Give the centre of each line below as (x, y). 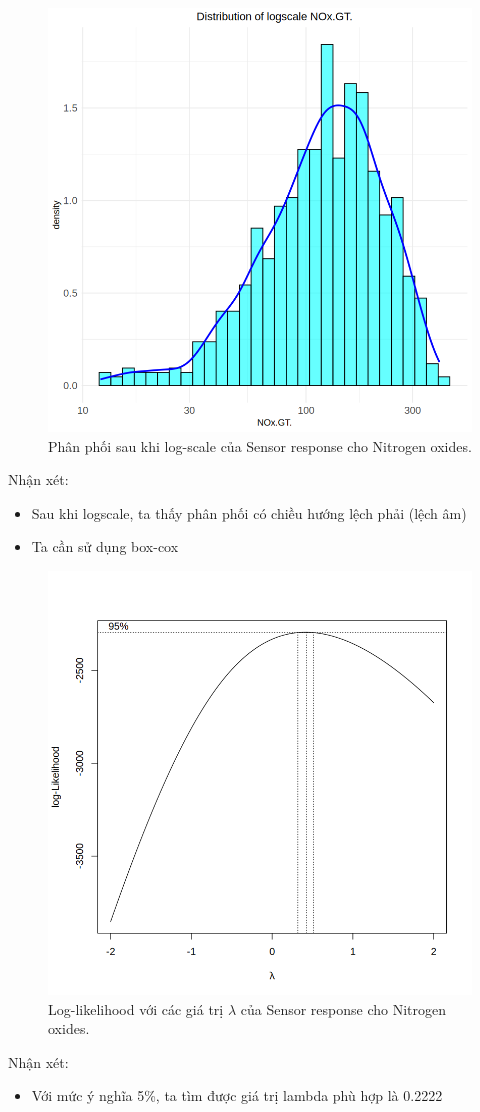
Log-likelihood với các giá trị (136, 1008)
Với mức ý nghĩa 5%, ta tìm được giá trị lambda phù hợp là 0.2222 (237, 1095)
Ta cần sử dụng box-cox (105, 546)
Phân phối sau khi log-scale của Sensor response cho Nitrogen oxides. (260, 445)
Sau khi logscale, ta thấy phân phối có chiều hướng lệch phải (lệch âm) (249, 512)
